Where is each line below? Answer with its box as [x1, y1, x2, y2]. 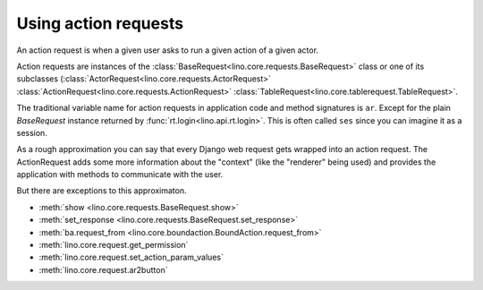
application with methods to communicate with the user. [16, 169, 224, 180]
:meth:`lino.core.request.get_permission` [38, 240, 189, 251]
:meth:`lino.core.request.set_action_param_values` [38, 252, 224, 263]
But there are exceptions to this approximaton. [16, 185, 187, 196]
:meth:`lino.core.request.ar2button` [38, 264, 168, 275]
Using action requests [16, 13, 183, 33]
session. [16, 127, 48, 138]
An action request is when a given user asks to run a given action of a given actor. [16, 45, 319, 55]
